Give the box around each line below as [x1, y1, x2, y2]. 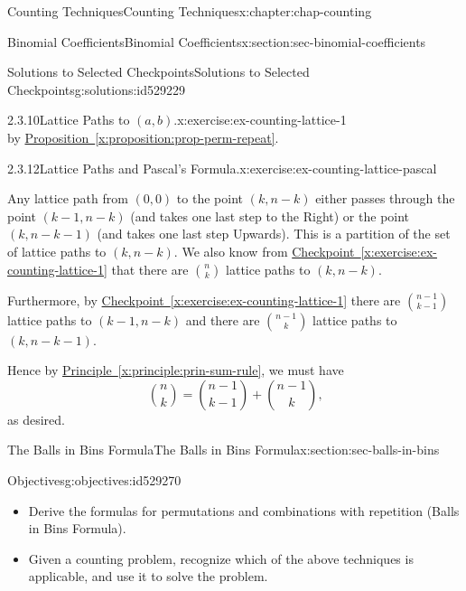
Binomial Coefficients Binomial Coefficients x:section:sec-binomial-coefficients [7, 32, 426, 51]
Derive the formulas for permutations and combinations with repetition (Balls [28, 501, 460, 520]
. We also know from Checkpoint [173, 241, 355, 260]
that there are [111, 259, 189, 278]
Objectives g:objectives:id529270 [7, 470, 182, 489]
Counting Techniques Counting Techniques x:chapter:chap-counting [7, 2, 372, 20]
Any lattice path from [7, 189, 128, 208]
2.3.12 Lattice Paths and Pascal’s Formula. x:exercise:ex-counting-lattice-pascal [7, 158, 437, 177]
